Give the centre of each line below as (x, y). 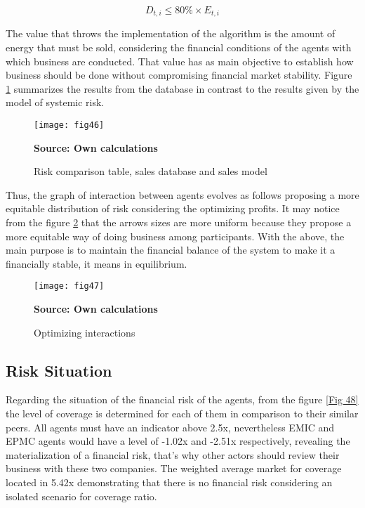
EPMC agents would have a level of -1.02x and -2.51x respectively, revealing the (178, 441)
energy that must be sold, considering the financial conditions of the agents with (179, 47)
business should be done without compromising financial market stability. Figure (179, 75)
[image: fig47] (69, 286)
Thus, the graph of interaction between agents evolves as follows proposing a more (182, 194)
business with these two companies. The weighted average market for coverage (174, 468)
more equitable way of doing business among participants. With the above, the (175, 236)
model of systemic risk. (55, 102)
